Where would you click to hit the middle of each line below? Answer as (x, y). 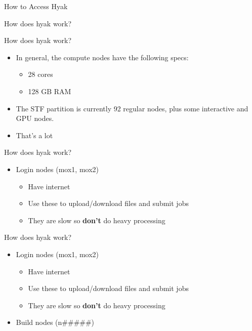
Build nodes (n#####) (55, 322)
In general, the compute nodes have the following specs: (102, 57)
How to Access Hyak (36, 6)
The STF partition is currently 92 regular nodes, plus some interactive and (132, 108)
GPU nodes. (35, 118)
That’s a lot (34, 135)
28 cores (40, 74)
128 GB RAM (50, 91)
